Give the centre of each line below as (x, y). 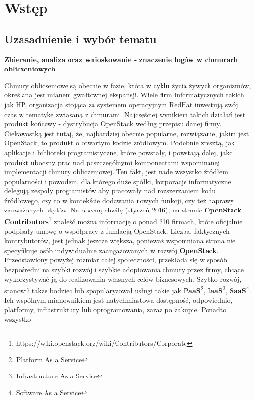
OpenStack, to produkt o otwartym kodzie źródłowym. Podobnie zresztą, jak (120, 143)
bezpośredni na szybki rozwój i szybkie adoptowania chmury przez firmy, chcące (124, 269)
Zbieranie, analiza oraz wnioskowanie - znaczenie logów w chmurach (121, 59)
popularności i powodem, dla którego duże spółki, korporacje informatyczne (118, 181)
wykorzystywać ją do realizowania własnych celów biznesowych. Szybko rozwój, (123, 279)
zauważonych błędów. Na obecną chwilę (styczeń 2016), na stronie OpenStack (123, 210)
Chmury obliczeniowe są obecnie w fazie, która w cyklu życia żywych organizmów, (128, 85)
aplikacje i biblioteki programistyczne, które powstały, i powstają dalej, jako (119, 152)
